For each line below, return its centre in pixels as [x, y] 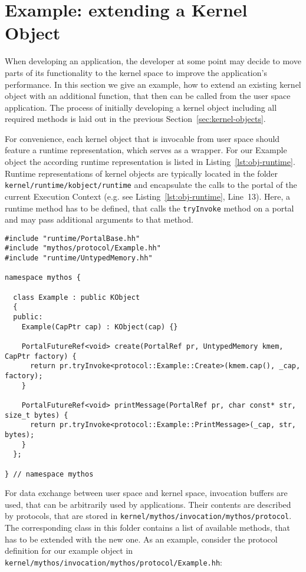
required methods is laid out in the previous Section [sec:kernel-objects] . [135, 119]
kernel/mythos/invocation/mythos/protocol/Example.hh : [114, 562]
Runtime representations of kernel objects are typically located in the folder [142, 173]
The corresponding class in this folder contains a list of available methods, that [148, 527]
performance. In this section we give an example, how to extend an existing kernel [153, 84]
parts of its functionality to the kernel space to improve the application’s [136, 72]
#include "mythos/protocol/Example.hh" [83, 248]
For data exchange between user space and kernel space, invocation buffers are [146, 493]
